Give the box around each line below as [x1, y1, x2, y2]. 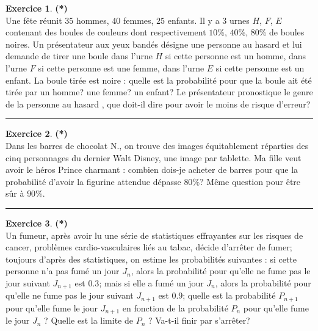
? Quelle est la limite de [44, 314, 133, 327]
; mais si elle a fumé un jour [99, 276, 204, 289]
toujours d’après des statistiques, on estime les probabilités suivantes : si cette [5, 252, 297, 265]
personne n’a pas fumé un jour [5, 264, 120, 277]
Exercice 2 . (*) [5, 127, 68, 140]
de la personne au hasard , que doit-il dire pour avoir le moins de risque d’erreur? [5, 97, 311, 110]
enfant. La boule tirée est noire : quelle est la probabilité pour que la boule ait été [5, 73, 312, 86]
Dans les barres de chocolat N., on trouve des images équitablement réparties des [5, 139, 309, 151]
